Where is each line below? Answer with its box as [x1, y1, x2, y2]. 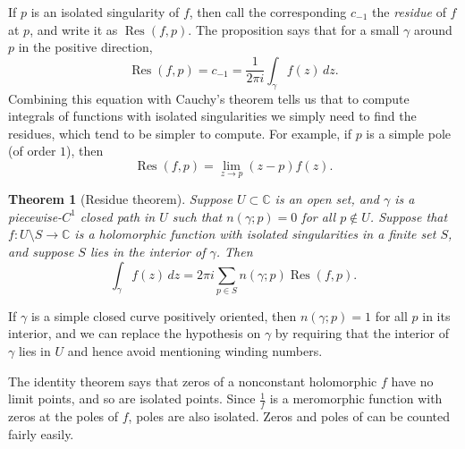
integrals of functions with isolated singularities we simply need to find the [8, 106, 417, 125]
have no [391, 371, 434, 390]
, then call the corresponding [189, 3, 347, 21]
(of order [8, 141, 56, 160]
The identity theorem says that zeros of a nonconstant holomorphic [8, 371, 377, 390]
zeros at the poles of [8, 407, 119, 426]
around [414, 20, 452, 38]
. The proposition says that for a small [188, 20, 400, 38]
